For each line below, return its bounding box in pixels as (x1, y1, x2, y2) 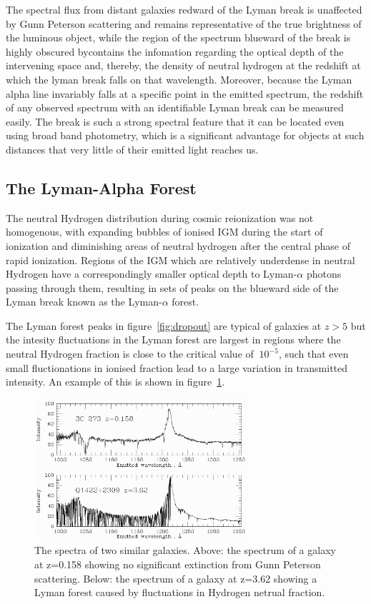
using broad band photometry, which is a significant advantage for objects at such (6, 128, 365, 143)
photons (306, 266, 342, 281)
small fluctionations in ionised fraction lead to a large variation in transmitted (6, 360, 348, 375)
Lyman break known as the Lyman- (6, 294, 162, 309)
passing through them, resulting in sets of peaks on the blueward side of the (6, 280, 339, 295)
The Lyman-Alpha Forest (6, 176, 197, 198)
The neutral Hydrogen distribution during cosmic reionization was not (6, 210, 314, 225)
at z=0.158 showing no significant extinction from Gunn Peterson (34, 557, 321, 571)
